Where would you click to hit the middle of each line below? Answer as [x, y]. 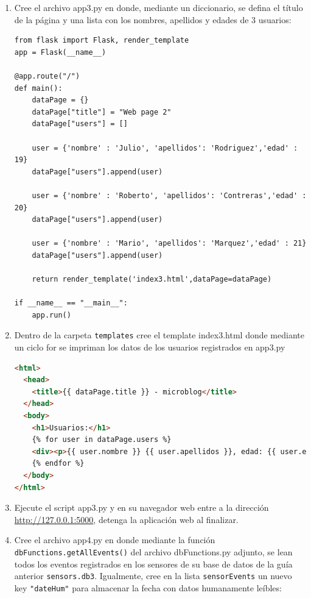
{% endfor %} [58, 464]
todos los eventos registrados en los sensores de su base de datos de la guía [153, 564]
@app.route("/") [47, 76]
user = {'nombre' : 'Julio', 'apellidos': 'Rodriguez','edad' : [165, 148]
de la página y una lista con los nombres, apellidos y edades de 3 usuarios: [153, 19]
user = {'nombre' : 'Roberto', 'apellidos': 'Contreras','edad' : [169, 195]
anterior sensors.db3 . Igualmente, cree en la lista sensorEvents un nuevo [153, 576]
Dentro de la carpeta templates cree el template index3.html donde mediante [159, 335]
